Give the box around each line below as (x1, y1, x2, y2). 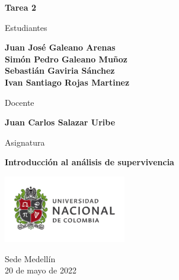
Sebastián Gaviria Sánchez (5, 64, 115, 77)
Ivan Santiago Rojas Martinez (5, 75, 130, 88)
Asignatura (5, 136, 45, 148)
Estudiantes (5, 21, 47, 33)
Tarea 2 (5, 1, 36, 13)
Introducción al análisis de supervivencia (5, 156, 174, 168)
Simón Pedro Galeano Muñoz (5, 52, 128, 65)
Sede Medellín (5, 252, 56, 265)
